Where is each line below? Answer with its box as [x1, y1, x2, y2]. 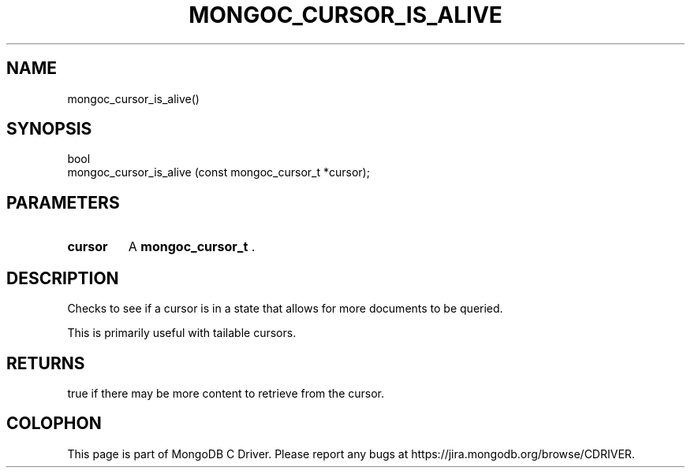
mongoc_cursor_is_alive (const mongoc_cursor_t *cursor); [67, 165, 370, 180]
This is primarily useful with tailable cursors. [67, 326, 297, 340]
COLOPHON [6, 413, 102, 434]
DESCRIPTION [6, 268, 119, 288]
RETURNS [6, 353, 85, 373]
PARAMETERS [6, 192, 120, 213]
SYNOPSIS [6, 119, 92, 139]
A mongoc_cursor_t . [128, 239, 256, 255]
